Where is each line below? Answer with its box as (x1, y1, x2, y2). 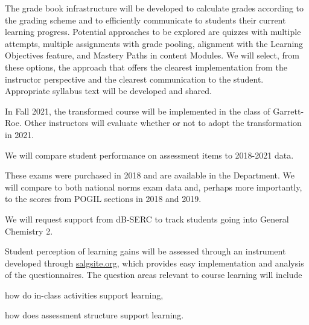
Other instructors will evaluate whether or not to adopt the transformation (24, 116, 302, 129)
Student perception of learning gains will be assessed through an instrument (5, 245, 286, 257)
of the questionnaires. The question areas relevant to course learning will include (5, 268, 302, 281)
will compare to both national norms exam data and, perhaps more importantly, (5, 180, 302, 193)
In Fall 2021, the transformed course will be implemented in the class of (5, 104, 270, 117)
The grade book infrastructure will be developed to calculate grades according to (5, 2, 304, 14)
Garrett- (273, 104, 304, 117)
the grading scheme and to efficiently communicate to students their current (5, 13, 286, 26)
